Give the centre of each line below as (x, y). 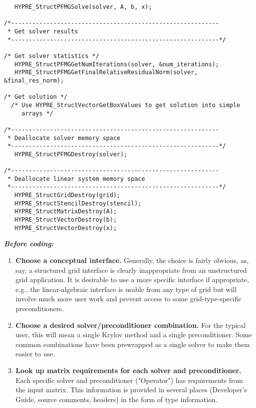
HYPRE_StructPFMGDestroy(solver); (71, 154)
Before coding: (29, 244)
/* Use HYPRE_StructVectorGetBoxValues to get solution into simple (126, 105)
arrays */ (37, 113)
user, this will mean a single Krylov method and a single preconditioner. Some (134, 335)
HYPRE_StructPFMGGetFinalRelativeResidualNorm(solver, (106, 73)
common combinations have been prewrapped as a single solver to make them (133, 344)
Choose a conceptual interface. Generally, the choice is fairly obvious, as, (132, 260)
